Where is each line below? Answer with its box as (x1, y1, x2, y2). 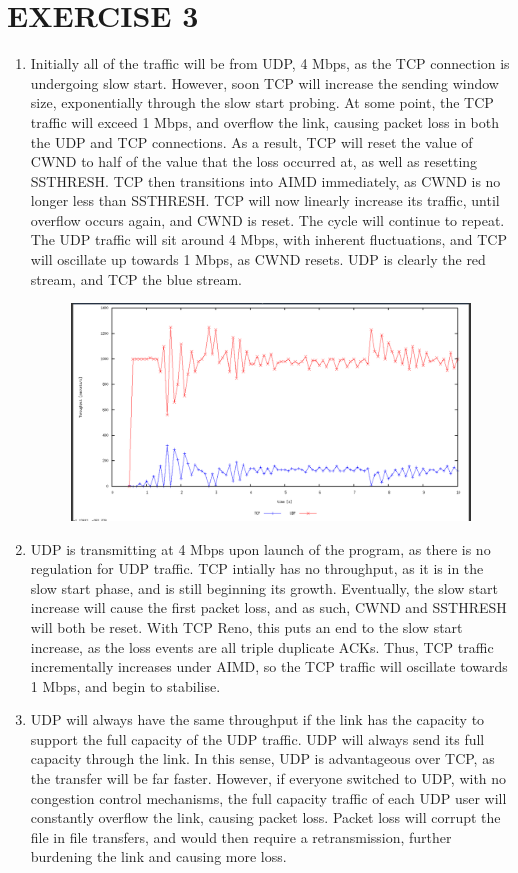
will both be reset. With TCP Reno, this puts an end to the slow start (30, 616, 463, 637)
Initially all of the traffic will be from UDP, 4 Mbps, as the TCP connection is (30, 53, 510, 74)
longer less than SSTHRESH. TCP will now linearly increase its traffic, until (30, 190, 500, 211)
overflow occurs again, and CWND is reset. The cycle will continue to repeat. (30, 209, 505, 230)
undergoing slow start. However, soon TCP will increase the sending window (30, 72, 499, 93)
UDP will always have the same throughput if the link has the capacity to (30, 709, 485, 730)
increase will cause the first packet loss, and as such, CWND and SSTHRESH (30, 597, 507, 618)
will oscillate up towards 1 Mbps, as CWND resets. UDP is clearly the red (30, 249, 486, 270)
